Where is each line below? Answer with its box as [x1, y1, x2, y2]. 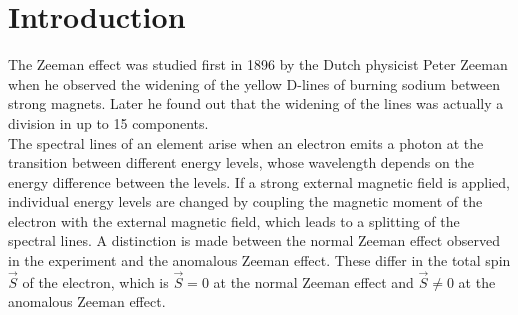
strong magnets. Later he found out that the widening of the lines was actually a [8, 93, 504, 114]
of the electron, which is [22, 271, 169, 292]
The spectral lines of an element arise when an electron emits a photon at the [8, 132, 484, 153]
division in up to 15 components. [8, 112, 209, 133]
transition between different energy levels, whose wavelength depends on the [8, 152, 474, 173]
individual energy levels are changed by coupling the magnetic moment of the [8, 191, 483, 212]
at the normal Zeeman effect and [213, 271, 414, 292]
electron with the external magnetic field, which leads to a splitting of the [8, 210, 460, 231]
